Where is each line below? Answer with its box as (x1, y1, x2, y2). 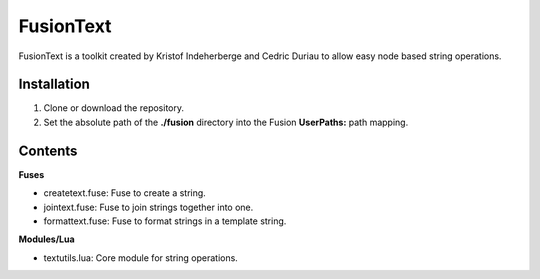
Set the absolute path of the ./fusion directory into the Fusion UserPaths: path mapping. (43, 116, 409, 128)
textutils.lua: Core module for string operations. (43, 251, 239, 264)
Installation (18, 76, 90, 93)
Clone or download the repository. (43, 102, 185, 114)
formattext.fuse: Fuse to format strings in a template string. (43, 215, 287, 227)
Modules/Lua (18, 233, 75, 245)
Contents (18, 142, 78, 159)
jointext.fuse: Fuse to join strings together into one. (43, 201, 254, 213)
